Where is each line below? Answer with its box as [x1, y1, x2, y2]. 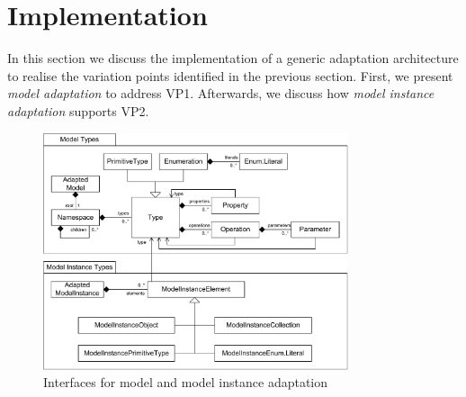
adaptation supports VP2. [7, 101, 149, 120]
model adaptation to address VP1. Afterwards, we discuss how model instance [7, 84, 435, 103]
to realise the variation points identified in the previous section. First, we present [7, 66, 453, 85]
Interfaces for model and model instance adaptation [43, 373, 328, 392]
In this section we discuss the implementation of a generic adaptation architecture [7, 49, 459, 68]
